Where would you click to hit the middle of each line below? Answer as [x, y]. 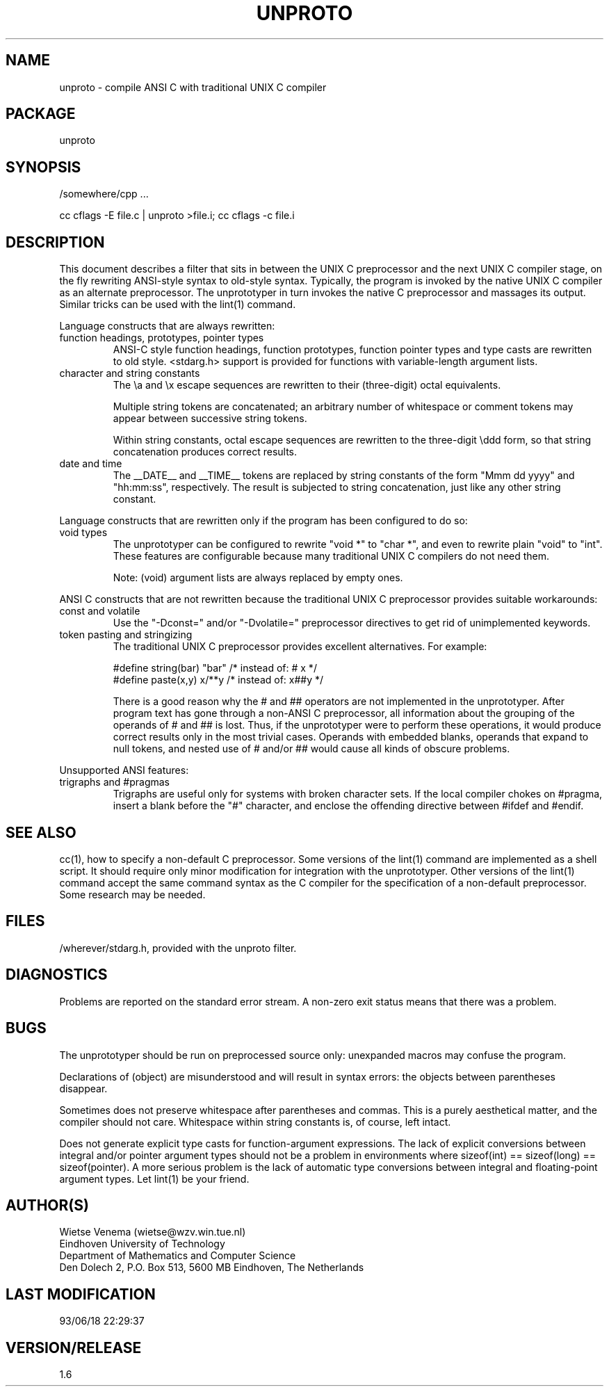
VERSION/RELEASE [74, 1348]
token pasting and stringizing [126, 635]
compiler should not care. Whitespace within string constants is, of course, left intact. [255, 1122]
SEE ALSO [41, 832]
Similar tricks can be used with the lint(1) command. [178, 305]
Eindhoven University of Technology [142, 1244]
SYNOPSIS [43, 167]
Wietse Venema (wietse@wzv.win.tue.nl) [153, 1232]
